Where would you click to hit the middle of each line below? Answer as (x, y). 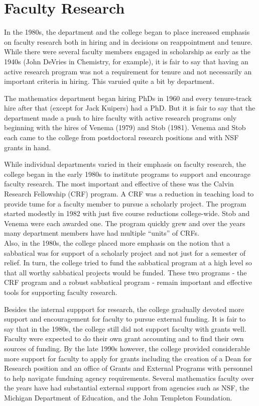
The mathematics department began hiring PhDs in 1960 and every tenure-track (128, 98)
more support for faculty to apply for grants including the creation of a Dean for (128, 358)
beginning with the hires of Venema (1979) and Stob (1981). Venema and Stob (125, 127)
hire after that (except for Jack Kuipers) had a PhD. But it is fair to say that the (130, 108)
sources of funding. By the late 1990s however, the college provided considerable (127, 348)
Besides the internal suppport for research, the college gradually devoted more (124, 309)
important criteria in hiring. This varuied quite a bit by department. (109, 81)
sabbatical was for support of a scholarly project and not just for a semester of (125, 252)
